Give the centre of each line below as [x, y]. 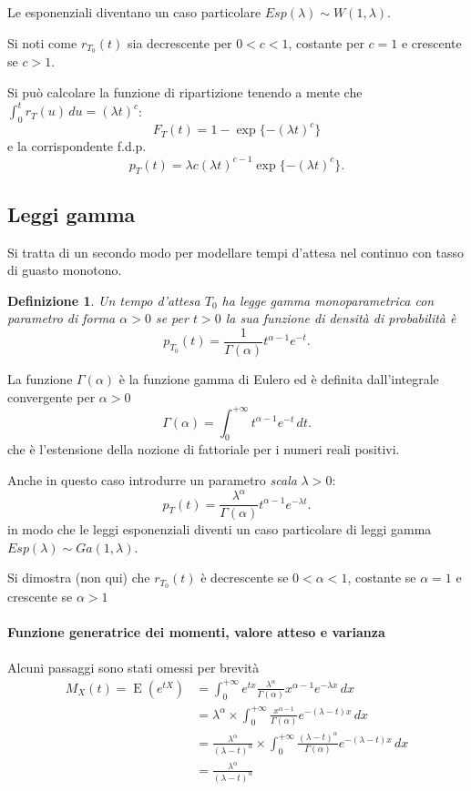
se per [172, 318]
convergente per [51, 396]
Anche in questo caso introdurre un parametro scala [152, 480]
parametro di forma [61, 318]
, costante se [382, 578]
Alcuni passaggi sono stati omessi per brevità [133, 667]
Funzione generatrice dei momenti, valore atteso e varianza [196, 632]
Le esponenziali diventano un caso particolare [134, 12]
